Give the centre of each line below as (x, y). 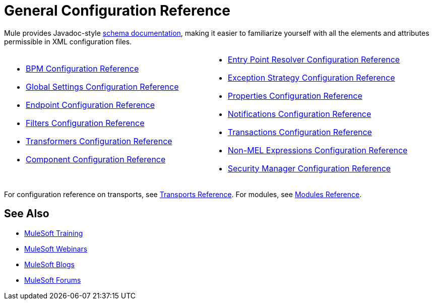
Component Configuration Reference (96, 159)
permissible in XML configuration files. (68, 41)
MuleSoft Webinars (56, 249)
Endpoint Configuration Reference (90, 105)
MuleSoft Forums (53, 280)
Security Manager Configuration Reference (309, 168)
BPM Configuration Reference (82, 68)
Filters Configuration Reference (85, 123)
